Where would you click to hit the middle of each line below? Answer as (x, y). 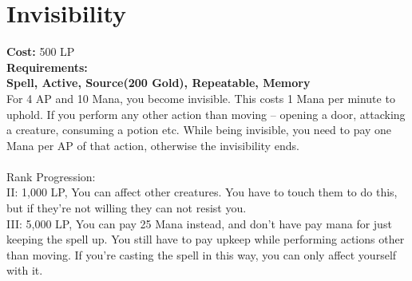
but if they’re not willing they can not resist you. (127, 208)
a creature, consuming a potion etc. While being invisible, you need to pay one (199, 130)
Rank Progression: (51, 176)
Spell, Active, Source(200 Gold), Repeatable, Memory (158, 83)
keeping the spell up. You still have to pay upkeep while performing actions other (206, 239)
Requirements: (47, 67)
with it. (25, 270)
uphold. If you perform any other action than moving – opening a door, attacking (206, 114)
